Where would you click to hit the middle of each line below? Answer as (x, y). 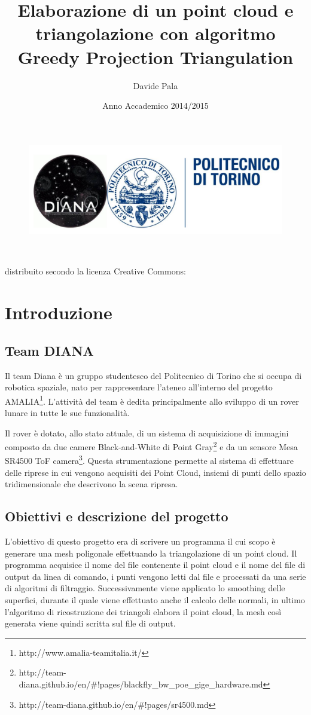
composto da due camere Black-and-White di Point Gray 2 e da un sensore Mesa (151, 446)
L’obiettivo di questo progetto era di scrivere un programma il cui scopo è (140, 541)
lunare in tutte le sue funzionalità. (67, 412)
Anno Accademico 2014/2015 (155, 106)
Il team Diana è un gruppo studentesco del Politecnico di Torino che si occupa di (153, 375)
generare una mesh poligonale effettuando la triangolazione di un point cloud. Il (151, 553)
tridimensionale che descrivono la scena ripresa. (92, 484)
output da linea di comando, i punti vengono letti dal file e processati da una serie (155, 576)
